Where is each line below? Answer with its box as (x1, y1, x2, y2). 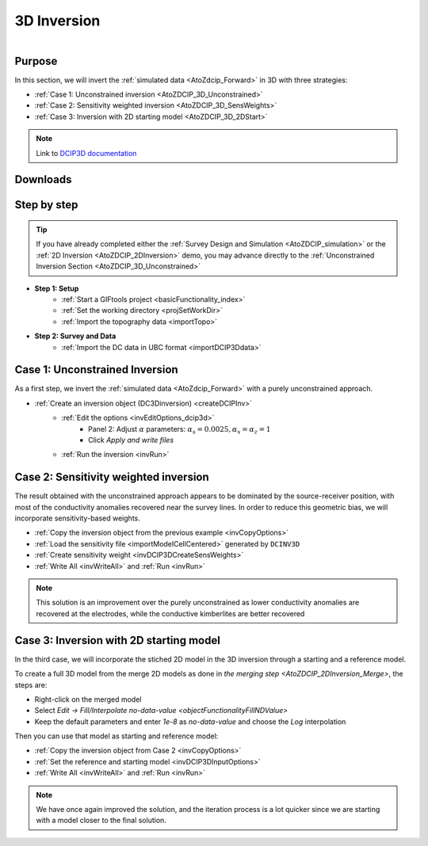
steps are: (14, 680, 48, 689)
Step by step (14, 198, 78, 211)
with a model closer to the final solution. (36, 816, 166, 825)
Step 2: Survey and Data (34, 331, 117, 341)
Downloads (14, 173, 72, 186)
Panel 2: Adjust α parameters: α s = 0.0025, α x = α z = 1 (88, 424, 271, 436)
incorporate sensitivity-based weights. (14, 513, 140, 523)
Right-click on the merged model (34, 694, 142, 704)
